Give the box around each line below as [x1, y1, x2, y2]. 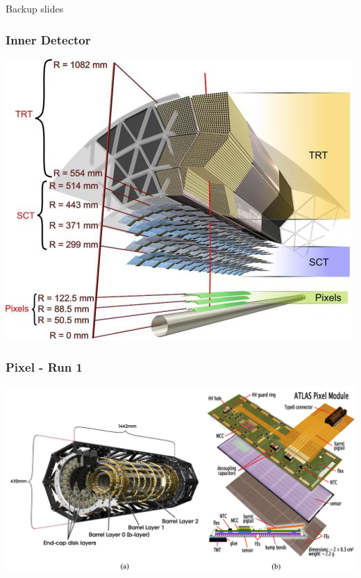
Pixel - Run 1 [6, 358, 83, 376]
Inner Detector [6, 31, 91, 48]
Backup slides [6, 1, 64, 15]
